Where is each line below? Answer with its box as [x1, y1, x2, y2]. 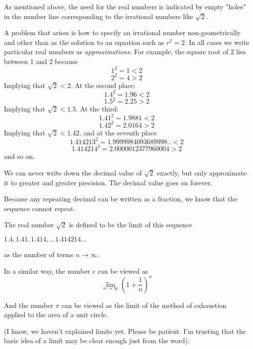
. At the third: [76, 104, 118, 114]
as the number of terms [4, 249, 74, 259]
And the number [4, 300, 54, 310]
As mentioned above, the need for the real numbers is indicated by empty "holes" [4, 1, 246, 11]
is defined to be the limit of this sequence [69, 219, 193, 230]
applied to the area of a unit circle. [4, 309, 108, 320]
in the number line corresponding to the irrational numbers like [4, 11, 194, 21]
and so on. [4, 151, 35, 161]
